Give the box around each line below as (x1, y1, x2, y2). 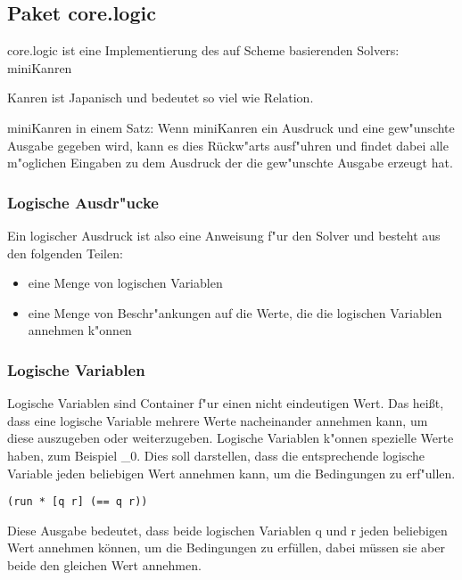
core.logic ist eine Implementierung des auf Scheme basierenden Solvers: (7, 41, 400, 60)
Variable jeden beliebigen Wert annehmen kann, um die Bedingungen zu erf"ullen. (7, 463, 456, 482)
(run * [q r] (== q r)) (7, 495, 148, 509)
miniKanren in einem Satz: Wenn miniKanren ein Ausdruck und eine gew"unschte (7, 118, 455, 136)
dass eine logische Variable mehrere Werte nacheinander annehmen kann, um (7, 411, 428, 429)
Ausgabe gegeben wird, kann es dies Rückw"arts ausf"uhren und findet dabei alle (7, 135, 449, 154)
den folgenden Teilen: (7, 243, 123, 262)
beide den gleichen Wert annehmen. (7, 555, 202, 574)
